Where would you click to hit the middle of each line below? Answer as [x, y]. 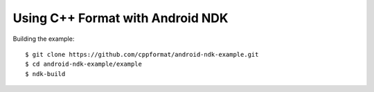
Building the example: [44, 39]
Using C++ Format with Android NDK [121, 18]
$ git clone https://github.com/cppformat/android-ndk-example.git [142, 54]
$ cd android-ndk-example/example [83, 64]
